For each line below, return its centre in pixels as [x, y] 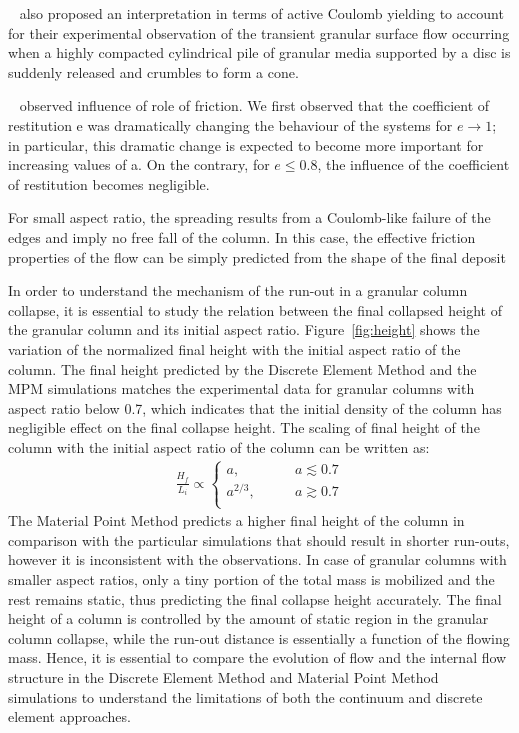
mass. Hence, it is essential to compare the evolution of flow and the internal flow [257, 657]
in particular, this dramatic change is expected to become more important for [246, 144]
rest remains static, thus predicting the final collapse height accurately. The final [255, 598]
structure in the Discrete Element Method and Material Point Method [223, 676]
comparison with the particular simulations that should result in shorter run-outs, [259, 539]
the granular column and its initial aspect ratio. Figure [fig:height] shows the [244, 329]
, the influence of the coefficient [413, 164]
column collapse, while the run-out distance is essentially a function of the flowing [259, 637]
